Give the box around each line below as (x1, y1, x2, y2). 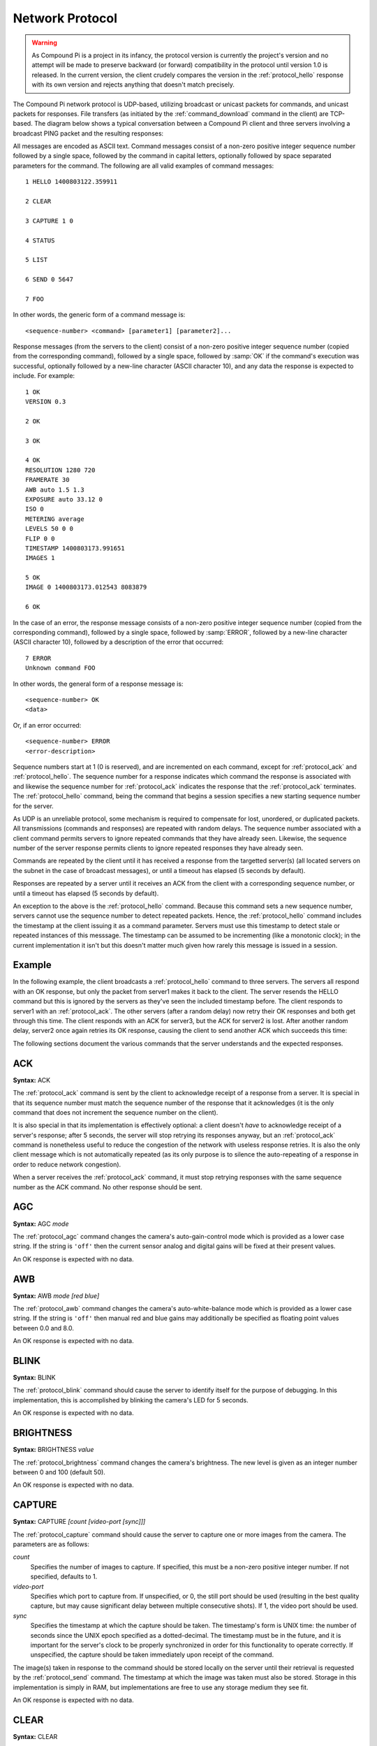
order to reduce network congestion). (13, 1160, 121, 1168)
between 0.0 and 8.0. (13, 1323, 75, 1332)
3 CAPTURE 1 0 (25, 217, 73, 225)
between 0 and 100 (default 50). (13, 1467, 106, 1476)
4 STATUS (25, 236, 55, 244)
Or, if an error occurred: (13, 721, 82, 729)
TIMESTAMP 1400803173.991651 (25, 544, 125, 552)
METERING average (25, 515, 84, 523)
